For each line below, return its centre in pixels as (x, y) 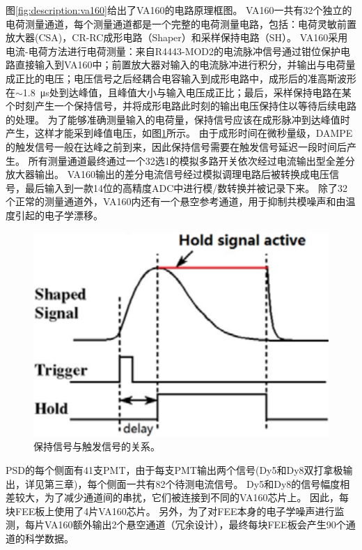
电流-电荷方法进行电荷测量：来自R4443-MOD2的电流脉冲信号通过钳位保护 (173, 51)
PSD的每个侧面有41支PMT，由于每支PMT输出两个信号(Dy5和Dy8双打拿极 (174, 469)
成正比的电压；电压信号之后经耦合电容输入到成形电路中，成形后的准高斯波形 (181, 78)
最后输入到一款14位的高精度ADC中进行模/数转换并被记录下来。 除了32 (186, 187)
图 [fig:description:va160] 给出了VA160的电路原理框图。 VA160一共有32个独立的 (179, 10)
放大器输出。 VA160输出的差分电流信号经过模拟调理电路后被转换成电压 (168, 174)
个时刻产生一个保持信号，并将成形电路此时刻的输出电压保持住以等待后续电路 (181, 106)
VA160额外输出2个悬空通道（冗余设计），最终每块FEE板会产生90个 (195, 525)
